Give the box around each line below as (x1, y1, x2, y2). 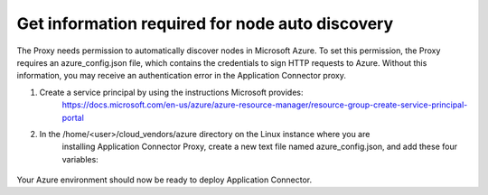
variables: (61, 153, 99, 164)
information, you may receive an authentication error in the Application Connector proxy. (16, 70, 347, 81)
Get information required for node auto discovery (16, 14, 394, 33)
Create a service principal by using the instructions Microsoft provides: (39, 87, 304, 97)
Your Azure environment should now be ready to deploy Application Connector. (16, 174, 313, 185)
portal (61, 112, 85, 123)
